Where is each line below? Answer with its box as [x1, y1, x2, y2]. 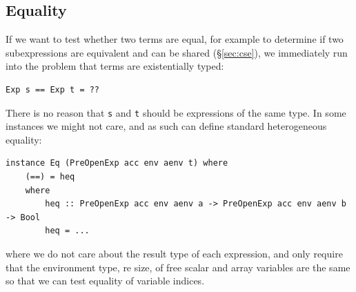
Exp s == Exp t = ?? [6, 84, 100, 95]
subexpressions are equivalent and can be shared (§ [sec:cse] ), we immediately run [6, 45, 348, 59]
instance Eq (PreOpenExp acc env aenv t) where [6, 158, 228, 168]
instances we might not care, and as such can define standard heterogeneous [6, 119, 327, 133]
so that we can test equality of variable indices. [6, 273, 205, 288]
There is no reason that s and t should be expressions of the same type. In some [6, 105, 346, 119]
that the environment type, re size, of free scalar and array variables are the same [6, 260, 350, 274]
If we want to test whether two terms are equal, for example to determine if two [6, 32, 344, 46]
